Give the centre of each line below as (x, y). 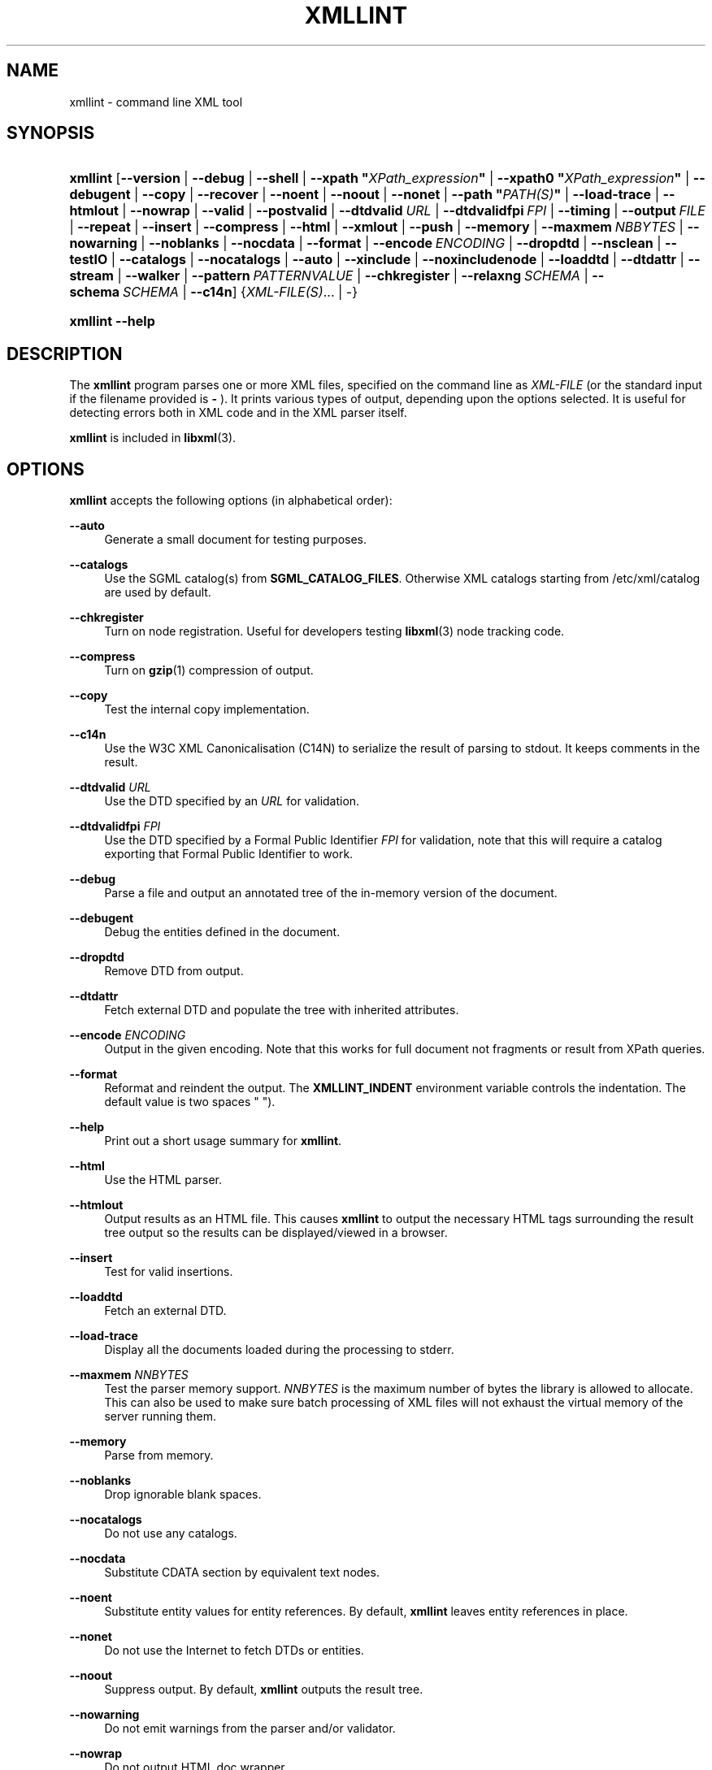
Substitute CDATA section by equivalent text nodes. (242, 1573)
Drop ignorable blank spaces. (183, 1495)
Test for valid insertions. (169, 1272)
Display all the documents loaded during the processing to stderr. (279, 1350)
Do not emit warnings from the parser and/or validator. (250, 1729)
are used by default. (158, 592)
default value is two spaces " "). (190, 1102)
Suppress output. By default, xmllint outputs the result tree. (264, 1690)
